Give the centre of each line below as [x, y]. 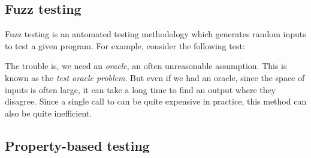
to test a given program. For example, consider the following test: [125, 45]
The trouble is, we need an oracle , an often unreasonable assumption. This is [146, 66]
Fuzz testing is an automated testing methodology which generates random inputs [155, 34]
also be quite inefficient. [49, 113]
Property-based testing [77, 145]
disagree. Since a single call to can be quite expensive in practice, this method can [156, 101]
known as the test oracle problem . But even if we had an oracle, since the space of [155, 77]
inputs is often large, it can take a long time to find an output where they [141, 89]
